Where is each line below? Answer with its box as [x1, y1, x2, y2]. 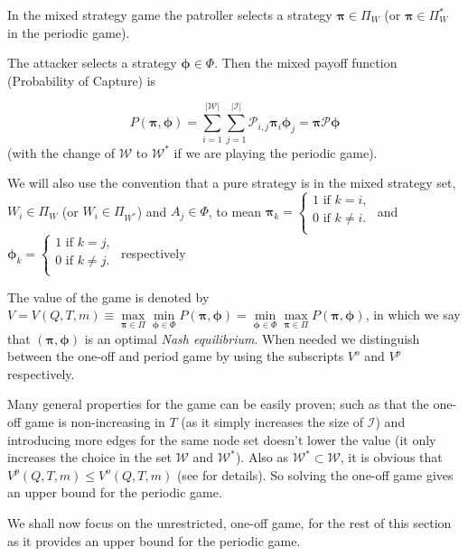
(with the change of [7, 143, 115, 162]
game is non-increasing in [24, 412, 165, 431]
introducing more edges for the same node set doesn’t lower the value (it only [7, 430, 436, 449]
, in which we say [365, 305, 461, 324]
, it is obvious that [340, 448, 443, 467]
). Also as [235, 448, 288, 467]
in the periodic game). [7, 23, 130, 42]
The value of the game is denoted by [7, 287, 210, 306]
